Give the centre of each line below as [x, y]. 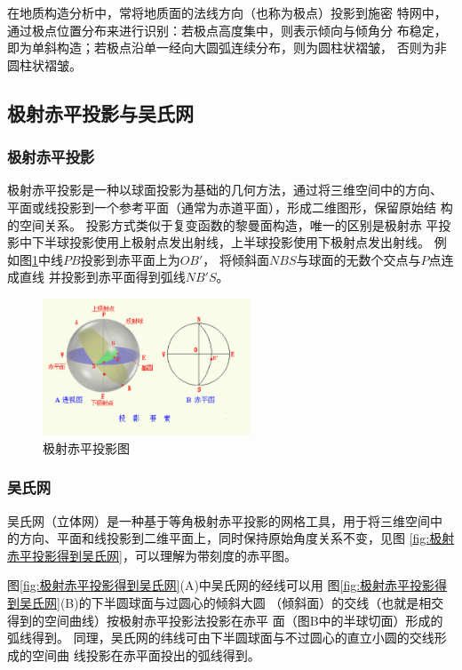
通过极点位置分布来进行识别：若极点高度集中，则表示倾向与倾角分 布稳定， [227, 30]
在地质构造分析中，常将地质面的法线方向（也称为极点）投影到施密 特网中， [227, 12]
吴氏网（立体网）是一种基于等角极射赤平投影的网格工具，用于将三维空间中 [225, 520]
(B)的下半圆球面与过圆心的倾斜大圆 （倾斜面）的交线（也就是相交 [252, 602]
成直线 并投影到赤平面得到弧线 [96, 277]
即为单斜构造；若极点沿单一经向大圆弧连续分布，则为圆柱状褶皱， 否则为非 [227, 48]
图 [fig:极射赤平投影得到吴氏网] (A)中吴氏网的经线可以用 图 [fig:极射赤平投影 [221, 585]
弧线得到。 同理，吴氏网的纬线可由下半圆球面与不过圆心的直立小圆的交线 [221, 638]
